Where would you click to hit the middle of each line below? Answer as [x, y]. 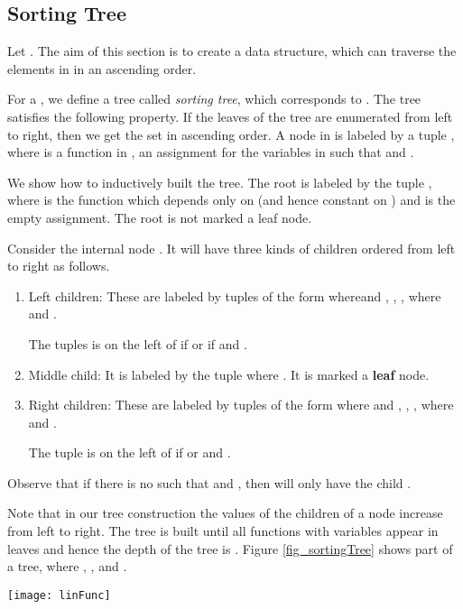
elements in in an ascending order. [102, 68]
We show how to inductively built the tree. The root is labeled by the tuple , [220, 182]
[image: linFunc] [59, 595]
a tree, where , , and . [67, 566]
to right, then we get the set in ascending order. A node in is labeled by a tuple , [231, 134]
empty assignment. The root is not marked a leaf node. [160, 217]
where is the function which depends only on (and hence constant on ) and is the [231, 200]
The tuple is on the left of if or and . [130, 452]
